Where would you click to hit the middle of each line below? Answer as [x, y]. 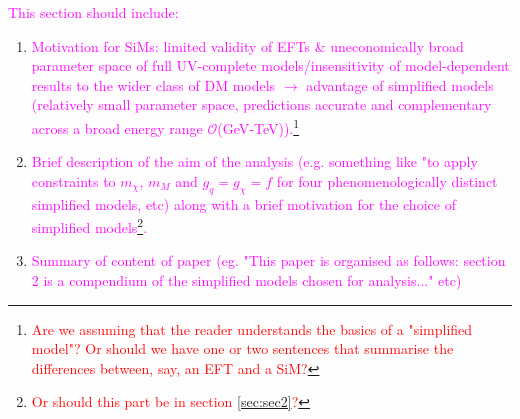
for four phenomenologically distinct [387, 180]
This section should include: [93, 12]
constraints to [73, 180]
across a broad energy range [117, 127]
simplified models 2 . [89, 225]
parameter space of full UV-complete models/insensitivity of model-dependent [270, 65]
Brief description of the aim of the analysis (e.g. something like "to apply [254, 161]
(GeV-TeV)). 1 [258, 126]
